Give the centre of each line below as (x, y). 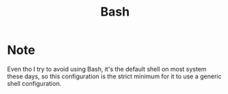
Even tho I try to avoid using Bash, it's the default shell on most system (107, 69)
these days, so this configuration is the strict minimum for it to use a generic (114, 76)
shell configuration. (34, 83)
